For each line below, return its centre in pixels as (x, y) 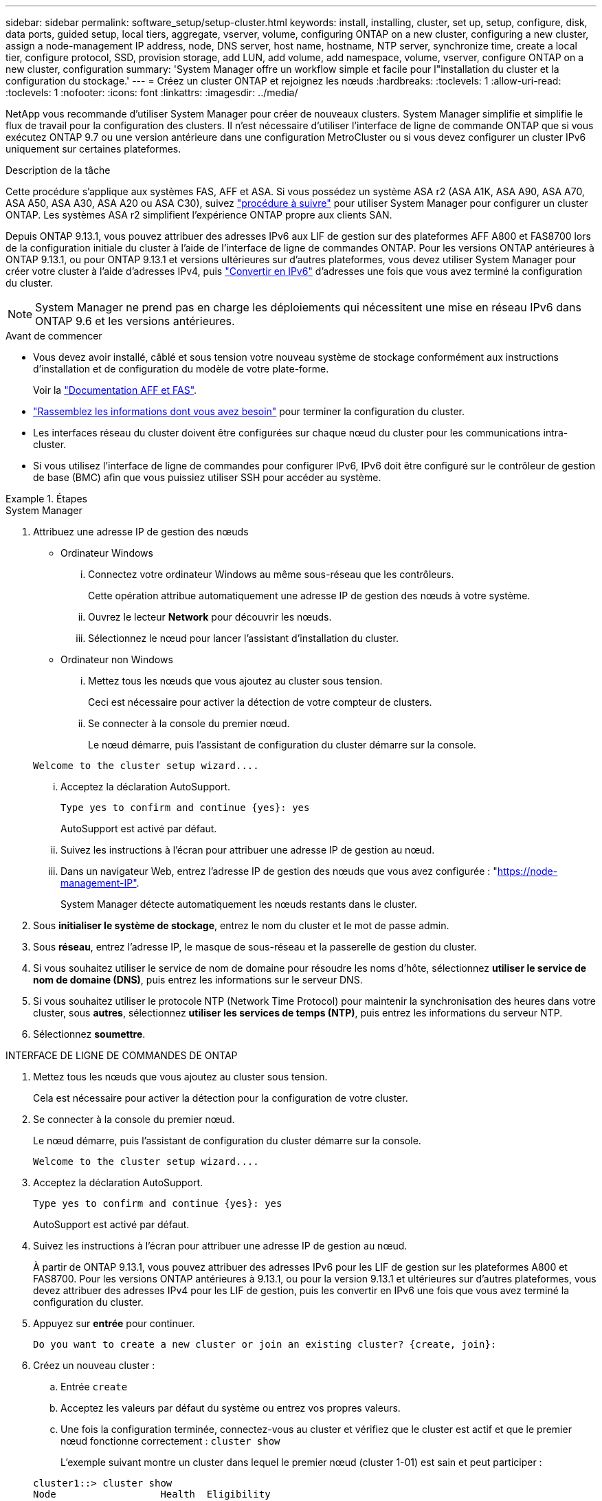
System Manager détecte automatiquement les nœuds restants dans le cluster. (239, 904)
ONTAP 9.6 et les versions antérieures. (135, 321)
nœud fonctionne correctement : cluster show (170, 1441)
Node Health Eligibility (152, 1494)
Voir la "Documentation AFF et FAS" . (115, 390)
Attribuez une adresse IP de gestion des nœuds (141, 532)
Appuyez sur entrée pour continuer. (114, 1323)
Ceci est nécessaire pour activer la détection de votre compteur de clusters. (260, 702)
